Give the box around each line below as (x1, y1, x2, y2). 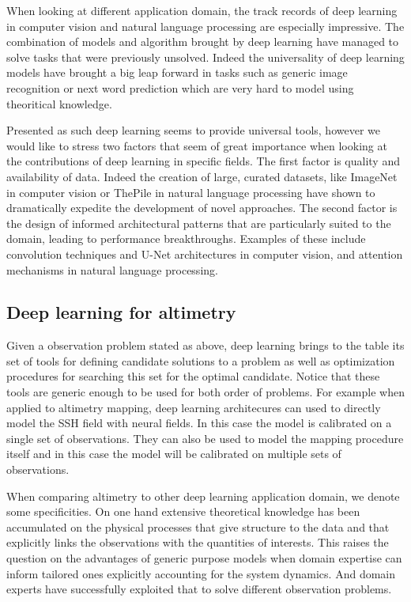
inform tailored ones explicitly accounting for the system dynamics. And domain (6, 565, 395, 581)
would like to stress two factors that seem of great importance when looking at (6, 137, 387, 153)
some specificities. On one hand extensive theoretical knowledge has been (6, 503, 360, 520)
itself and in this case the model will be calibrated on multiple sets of (6, 445, 341, 462)
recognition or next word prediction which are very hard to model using (6, 79, 354, 96)
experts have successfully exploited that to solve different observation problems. (6, 581, 392, 597)
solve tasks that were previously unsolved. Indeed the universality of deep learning (6, 48, 405, 65)
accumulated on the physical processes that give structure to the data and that (6, 518, 390, 535)
